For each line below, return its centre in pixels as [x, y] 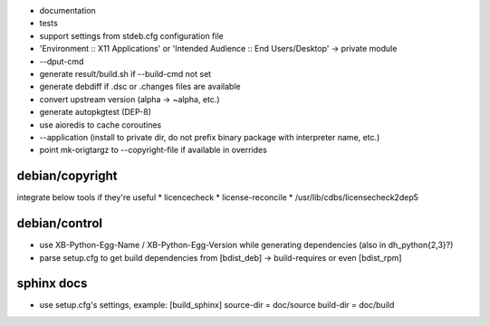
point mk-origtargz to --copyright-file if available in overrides [153, 150]
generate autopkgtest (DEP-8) [96, 112]
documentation [68, 10]
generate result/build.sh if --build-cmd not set [125, 73]
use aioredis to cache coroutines [101, 125]
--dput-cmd [62, 61]
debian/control [60, 223]
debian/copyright [67, 176]
